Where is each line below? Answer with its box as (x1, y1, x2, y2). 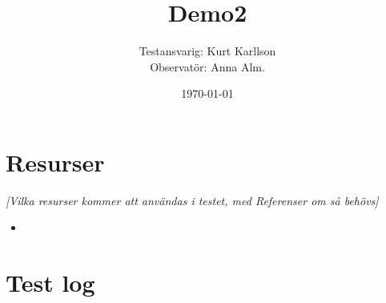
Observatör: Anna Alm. (150, 58, 265, 75)
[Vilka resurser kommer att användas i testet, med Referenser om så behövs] (6, 192, 379, 208)
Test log (6, 266, 95, 299)
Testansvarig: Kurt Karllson (139, 42, 276, 59)
